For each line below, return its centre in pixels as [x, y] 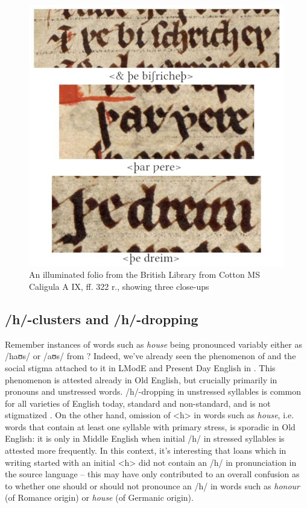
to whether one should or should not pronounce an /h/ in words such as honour [152, 485]
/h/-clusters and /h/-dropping [102, 318]
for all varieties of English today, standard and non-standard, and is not [138, 403]
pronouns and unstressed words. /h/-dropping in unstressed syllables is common [153, 391]
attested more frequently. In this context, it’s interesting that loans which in [146, 450]
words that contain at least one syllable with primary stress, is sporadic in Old [150, 426]
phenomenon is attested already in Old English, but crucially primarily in [141, 379]
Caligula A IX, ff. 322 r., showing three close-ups [119, 286]
